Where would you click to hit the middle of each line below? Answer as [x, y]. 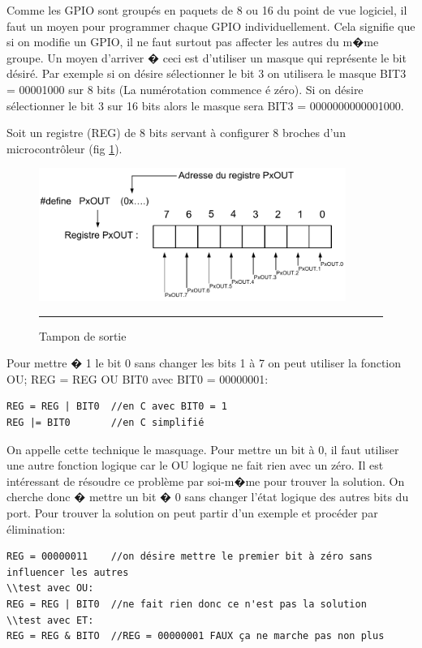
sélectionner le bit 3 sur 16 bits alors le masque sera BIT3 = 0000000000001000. [205, 105]
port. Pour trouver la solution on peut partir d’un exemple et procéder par [192, 513]
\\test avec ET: [50, 620]
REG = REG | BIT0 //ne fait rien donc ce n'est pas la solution [187, 605]
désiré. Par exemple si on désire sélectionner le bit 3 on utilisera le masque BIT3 [207, 73]
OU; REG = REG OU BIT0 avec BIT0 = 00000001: [138, 378]
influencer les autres [68, 572]
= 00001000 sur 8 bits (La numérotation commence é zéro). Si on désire [185, 89]
